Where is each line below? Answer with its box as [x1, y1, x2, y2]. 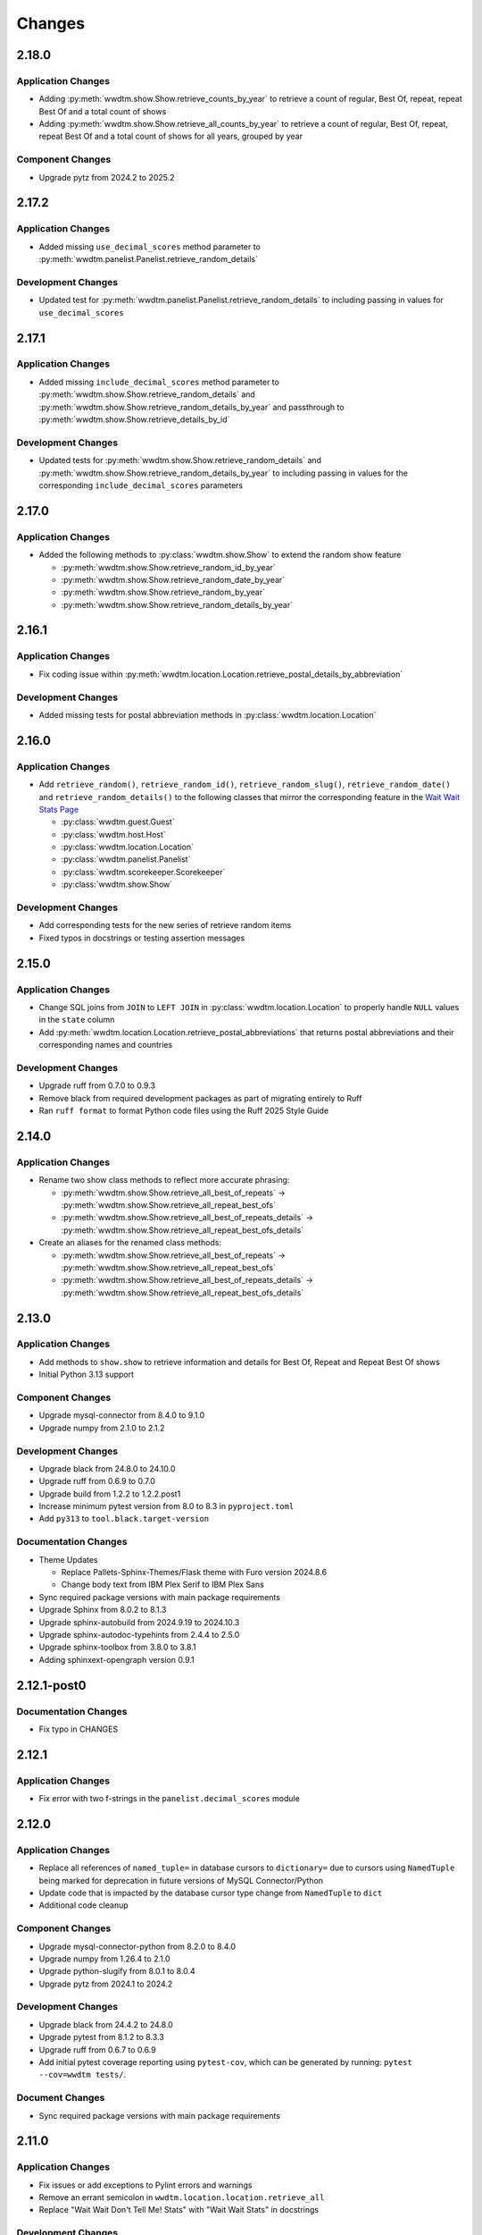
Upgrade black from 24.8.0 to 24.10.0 [38, 1463, 176, 1474]
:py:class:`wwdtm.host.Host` [61, 829, 167, 839]
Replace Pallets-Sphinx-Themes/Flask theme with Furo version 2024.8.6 [61, 1567, 328, 1578]
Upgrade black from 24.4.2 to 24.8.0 [38, 2019, 173, 2029]
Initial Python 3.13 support [38, 1369, 134, 1380]
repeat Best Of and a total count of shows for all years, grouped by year [38, 131, 303, 142]
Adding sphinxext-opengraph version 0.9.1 [38, 1654, 195, 1665]
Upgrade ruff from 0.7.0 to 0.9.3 [38, 1080, 156, 1091]
